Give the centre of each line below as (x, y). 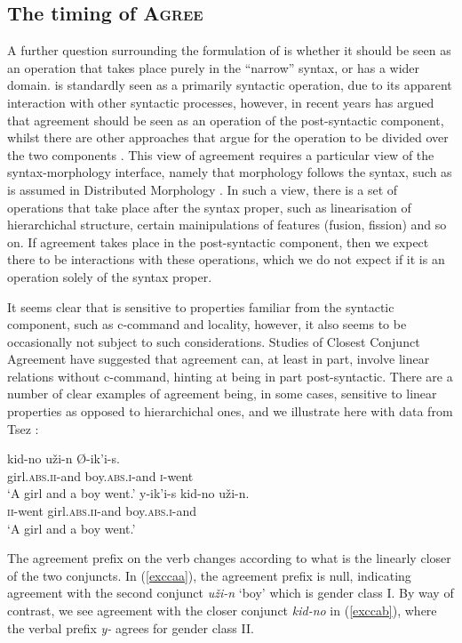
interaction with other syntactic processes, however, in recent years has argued (221, 102)
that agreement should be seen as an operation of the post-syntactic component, (226, 120)
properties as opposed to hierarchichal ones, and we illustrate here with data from (230, 411)
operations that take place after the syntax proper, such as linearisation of (209, 207)
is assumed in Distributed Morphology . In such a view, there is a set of (203, 189)
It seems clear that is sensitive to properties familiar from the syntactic (201, 306)
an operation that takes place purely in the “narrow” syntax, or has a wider (214, 67)
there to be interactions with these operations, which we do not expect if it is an (226, 259)
